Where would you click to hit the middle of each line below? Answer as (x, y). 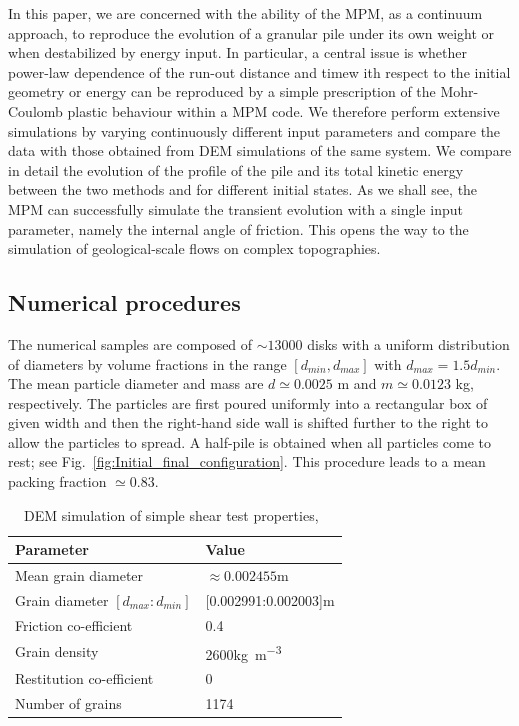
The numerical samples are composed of (130, 343)
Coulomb (35, 110)
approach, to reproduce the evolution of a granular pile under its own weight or (251, 32)
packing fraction (57, 481)
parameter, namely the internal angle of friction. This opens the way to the (238, 228)
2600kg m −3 (243, 652)
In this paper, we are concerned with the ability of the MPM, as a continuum (245, 13)
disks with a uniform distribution (408, 343)
